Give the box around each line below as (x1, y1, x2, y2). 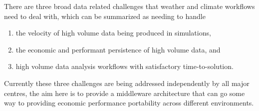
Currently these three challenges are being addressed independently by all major (4, 77, 250, 88)
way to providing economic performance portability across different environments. (4, 97, 254, 108)
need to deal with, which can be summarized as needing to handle (4, 10, 206, 21)
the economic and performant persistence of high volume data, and (15, 44, 221, 54)
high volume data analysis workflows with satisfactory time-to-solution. (15, 61, 234, 71)
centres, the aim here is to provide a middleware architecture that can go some (4, 87, 245, 98)
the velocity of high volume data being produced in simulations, (15, 27, 211, 38)
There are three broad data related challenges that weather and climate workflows (4, 1, 255, 11)
